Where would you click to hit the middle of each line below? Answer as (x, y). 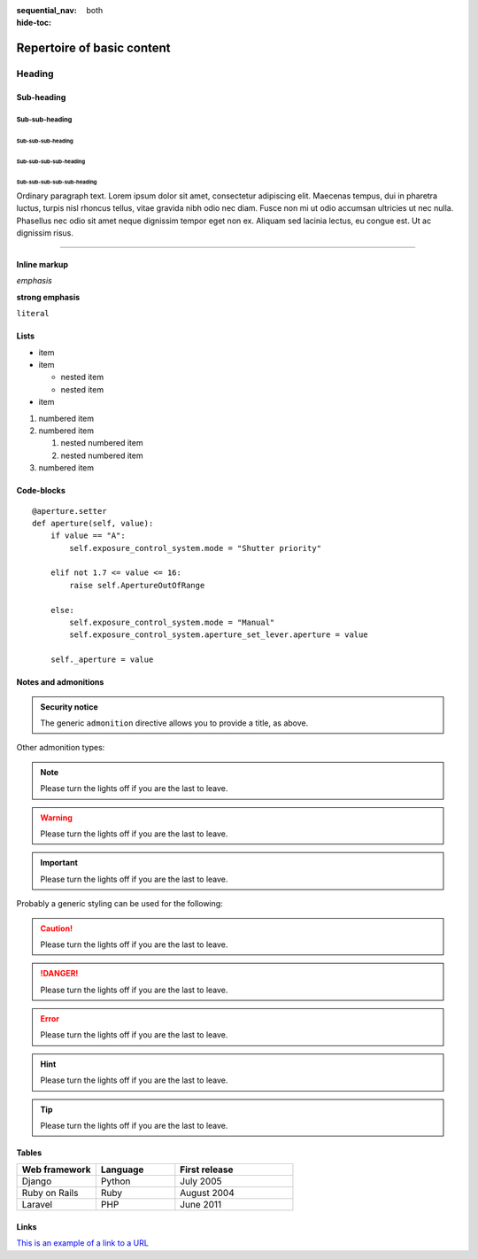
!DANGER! (59, 974)
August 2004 (207, 1193)
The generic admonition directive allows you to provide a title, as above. (174, 723)
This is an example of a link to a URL (83, 1243)
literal (33, 314)
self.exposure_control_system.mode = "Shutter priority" (196, 548)
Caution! (57, 928)
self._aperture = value (102, 660)
